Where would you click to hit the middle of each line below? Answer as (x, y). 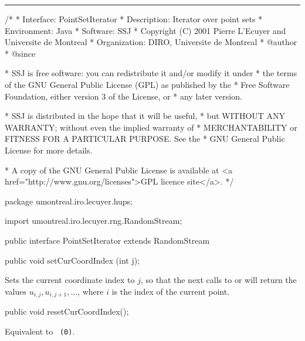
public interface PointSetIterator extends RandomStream (107, 240)
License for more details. (49, 150)
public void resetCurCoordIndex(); (67, 311)
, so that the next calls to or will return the (218, 280)
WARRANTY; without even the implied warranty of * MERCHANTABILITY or (151, 127)
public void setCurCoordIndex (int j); (72, 260)
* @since (20, 53)
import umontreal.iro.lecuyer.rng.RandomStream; (94, 221)
